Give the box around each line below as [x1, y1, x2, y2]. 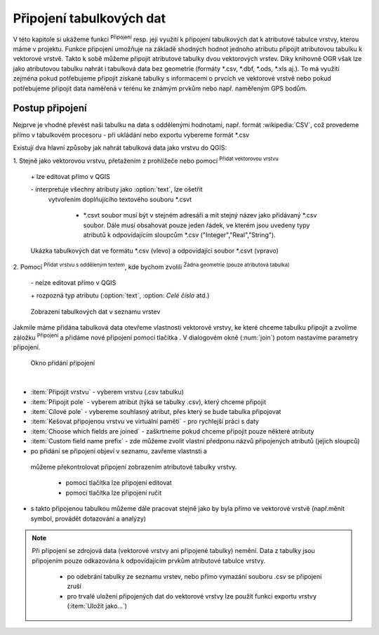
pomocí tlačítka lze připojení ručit [65, 488, 162, 497]
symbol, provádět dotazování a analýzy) [30, 514, 147, 523]
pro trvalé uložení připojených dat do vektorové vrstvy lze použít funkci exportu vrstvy [67, 591, 317, 600]
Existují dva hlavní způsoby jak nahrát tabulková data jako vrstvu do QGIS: [13, 144, 227, 152]
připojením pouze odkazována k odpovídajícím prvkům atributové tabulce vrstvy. [32, 556, 266, 565]
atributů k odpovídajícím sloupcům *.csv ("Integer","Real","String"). [83, 230, 277, 239]
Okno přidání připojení [30, 359, 95, 368]
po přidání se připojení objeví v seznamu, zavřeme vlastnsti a [30, 446, 207, 455]
